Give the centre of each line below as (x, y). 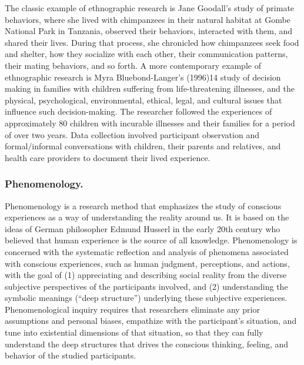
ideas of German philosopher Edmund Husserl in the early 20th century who (143, 228)
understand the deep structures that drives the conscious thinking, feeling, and (147, 344)
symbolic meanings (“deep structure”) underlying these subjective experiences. (146, 298)
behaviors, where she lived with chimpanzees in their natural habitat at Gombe (148, 19)
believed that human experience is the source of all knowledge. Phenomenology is (151, 240)
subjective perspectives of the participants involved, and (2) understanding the (146, 286)
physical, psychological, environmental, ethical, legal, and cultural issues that (143, 100)
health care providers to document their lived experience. (108, 157)
